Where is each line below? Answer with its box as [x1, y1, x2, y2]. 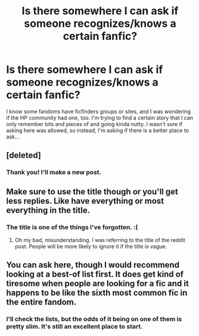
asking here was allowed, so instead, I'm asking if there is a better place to [6, 127, 189, 134]
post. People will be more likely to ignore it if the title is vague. [14, 243, 167, 250]
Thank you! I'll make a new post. [6, 168, 102, 177]
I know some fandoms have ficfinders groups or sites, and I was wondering [6, 108, 191, 115]
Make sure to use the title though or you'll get [6, 186, 179, 197]
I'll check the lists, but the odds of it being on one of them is [6, 315, 182, 324]
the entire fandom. [6, 297, 77, 307]
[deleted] [6, 150, 42, 161]
